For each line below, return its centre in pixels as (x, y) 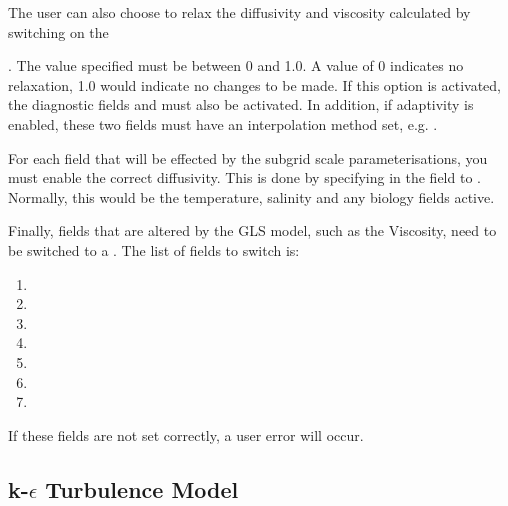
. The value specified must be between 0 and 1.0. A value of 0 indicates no (236, 65)
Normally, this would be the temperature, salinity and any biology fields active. (251, 196)
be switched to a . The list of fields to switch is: (154, 249)
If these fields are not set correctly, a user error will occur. (186, 434)
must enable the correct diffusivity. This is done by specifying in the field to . (244, 177)
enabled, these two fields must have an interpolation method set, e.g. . (223, 123)
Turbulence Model (142, 488)
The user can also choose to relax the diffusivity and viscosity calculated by (239, 12)
